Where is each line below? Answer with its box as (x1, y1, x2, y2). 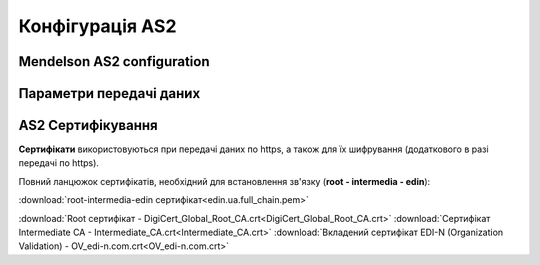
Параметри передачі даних (18, 85, 201, 102)
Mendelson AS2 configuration (18, 53, 210, 70)
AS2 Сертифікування (18, 117, 159, 134)
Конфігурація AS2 (18, 15, 177, 37)
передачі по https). (18, 157, 100, 169)
